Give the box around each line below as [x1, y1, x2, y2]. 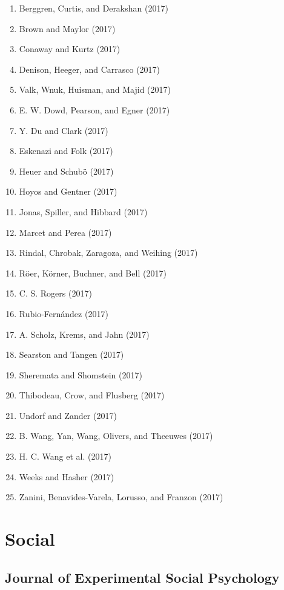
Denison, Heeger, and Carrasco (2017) [19, 62, 160, 75]
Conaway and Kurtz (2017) [19, 42, 121, 55]
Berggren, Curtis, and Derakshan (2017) [19, 2, 168, 14]
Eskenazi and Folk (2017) [19, 144, 113, 157]
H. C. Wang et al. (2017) [19, 450, 111, 463]
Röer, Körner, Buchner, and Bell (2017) [19, 266, 167, 279]
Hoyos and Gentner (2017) [19, 185, 117, 198]
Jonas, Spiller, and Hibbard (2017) [19, 205, 148, 218]
